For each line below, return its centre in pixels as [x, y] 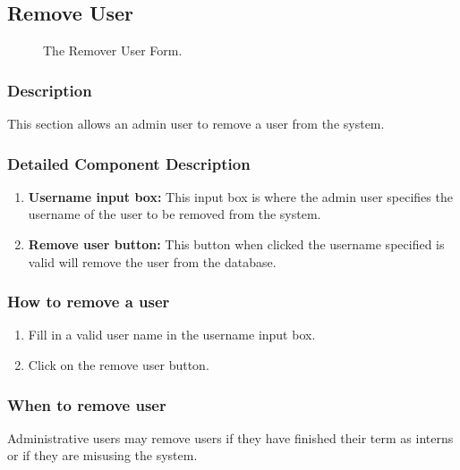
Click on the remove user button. [119, 365]
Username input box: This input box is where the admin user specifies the [240, 196]
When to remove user [87, 404]
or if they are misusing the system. [102, 455]
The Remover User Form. [113, 50]
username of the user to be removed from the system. [175, 214]
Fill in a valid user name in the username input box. [172, 335]
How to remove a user [89, 302]
